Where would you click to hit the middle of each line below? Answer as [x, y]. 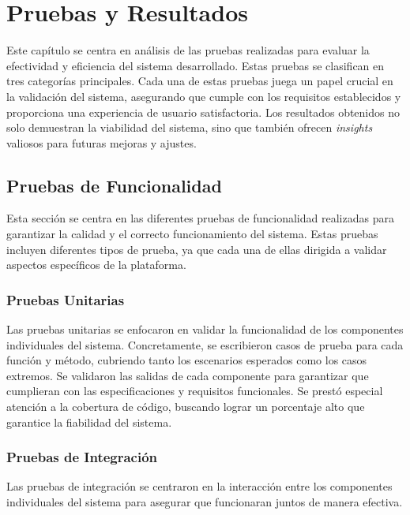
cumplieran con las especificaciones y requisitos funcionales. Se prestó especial [195, 391]
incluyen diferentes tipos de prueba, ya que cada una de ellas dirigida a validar [197, 249]
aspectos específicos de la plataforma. [96, 265]
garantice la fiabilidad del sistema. [89, 422]
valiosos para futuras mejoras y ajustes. [102, 142]
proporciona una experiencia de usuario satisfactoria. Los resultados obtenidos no [203, 112]
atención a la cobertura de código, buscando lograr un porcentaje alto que [186, 407]
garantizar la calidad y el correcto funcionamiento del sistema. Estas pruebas [192, 234]
